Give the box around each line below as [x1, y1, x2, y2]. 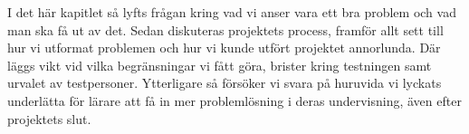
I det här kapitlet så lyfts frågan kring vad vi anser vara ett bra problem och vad [7, 3, 456, 21]
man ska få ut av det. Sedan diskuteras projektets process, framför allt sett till [7, 20, 444, 39]
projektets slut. [7, 109, 91, 128]
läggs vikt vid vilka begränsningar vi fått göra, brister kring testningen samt [7, 55, 432, 74]
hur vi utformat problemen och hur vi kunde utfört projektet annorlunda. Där [7, 38, 441, 57]
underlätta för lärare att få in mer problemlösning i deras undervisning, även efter [7, 91, 462, 110]
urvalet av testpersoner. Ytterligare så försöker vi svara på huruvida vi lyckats [7, 73, 442, 92]
